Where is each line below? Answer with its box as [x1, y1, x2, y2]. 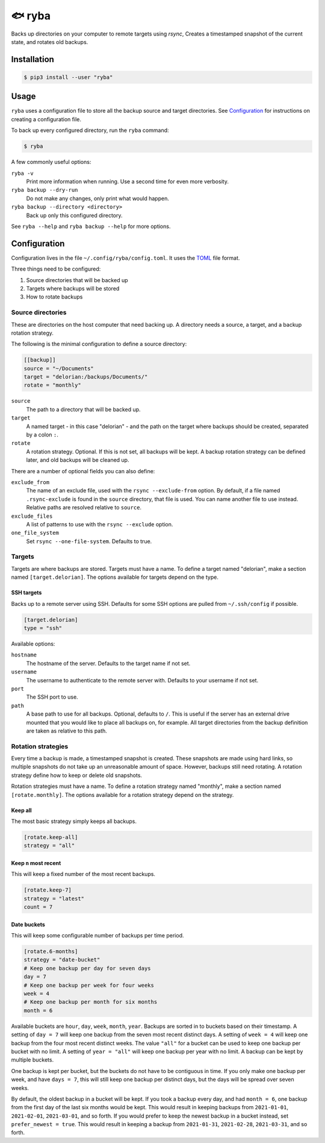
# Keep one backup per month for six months [23, 998, 158, 1006]
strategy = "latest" [23, 895, 84, 902]
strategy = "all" [23, 842, 75, 849]
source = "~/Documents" [23, 365, 94, 372]
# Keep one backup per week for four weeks [23, 981, 155, 989]
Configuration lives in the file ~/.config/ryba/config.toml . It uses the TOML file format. [11, 254, 240, 262]
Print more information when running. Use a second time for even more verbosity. [26, 178, 229, 185]
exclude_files [11, 512, 53, 520]
